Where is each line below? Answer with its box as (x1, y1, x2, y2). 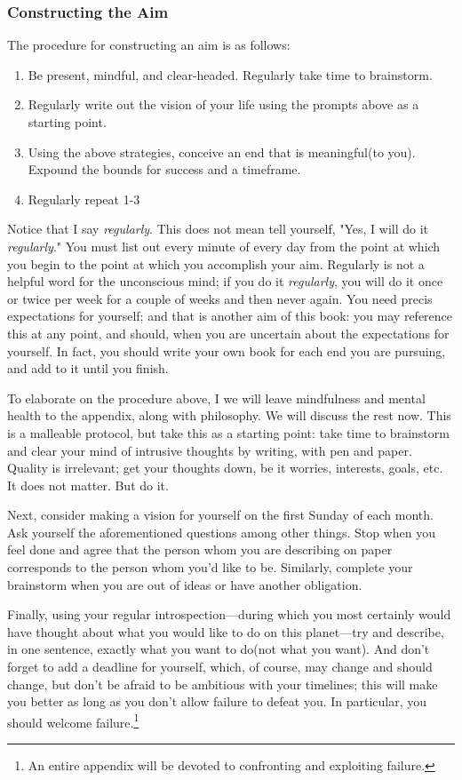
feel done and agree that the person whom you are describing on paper (7, 540, 393, 559)
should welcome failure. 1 (7, 710, 139, 731)
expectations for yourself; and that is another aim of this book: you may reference (7, 306, 453, 325)
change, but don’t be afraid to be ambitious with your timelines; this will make (7, 674, 438, 693)
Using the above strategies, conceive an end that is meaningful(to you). (28, 142, 416, 161)
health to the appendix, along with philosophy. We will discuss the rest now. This (7, 406, 451, 425)
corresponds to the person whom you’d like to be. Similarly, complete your (7, 558, 413, 577)
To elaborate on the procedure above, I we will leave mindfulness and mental (7, 388, 426, 407)
